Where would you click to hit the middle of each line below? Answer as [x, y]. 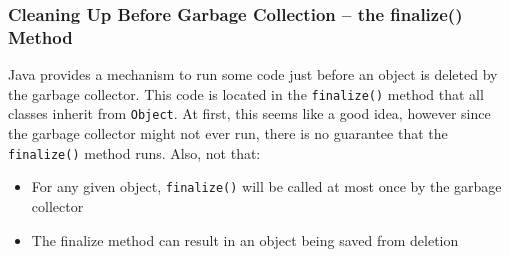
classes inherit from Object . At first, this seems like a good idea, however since [249, 113]
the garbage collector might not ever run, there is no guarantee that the [228, 133]
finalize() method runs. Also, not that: [134, 152]
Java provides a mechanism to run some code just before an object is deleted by [253, 74]
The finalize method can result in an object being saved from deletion [245, 239]
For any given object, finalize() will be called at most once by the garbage [266, 186]
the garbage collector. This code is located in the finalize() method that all [246, 93]
